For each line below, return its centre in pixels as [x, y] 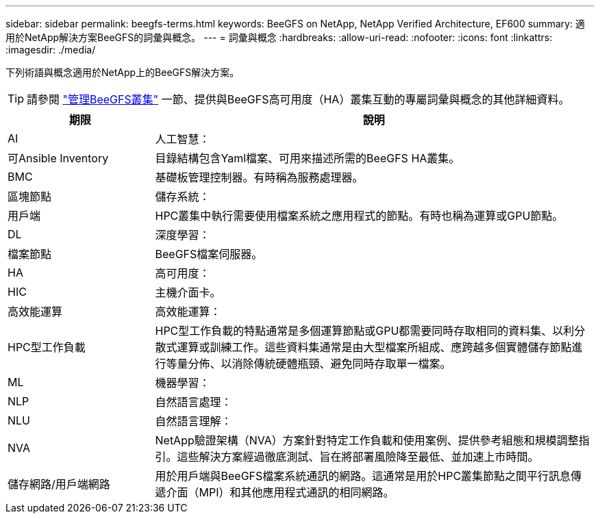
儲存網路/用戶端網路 [59, 484]
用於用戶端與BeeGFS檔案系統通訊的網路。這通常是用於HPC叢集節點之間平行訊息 [363, 476]
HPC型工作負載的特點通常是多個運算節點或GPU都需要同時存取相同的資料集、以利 [365, 331]
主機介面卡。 [188, 292]
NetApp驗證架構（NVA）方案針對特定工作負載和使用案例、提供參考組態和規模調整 [367, 440]
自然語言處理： [193, 402]
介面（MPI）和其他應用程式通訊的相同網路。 [280, 492]
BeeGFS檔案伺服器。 [209, 254]
